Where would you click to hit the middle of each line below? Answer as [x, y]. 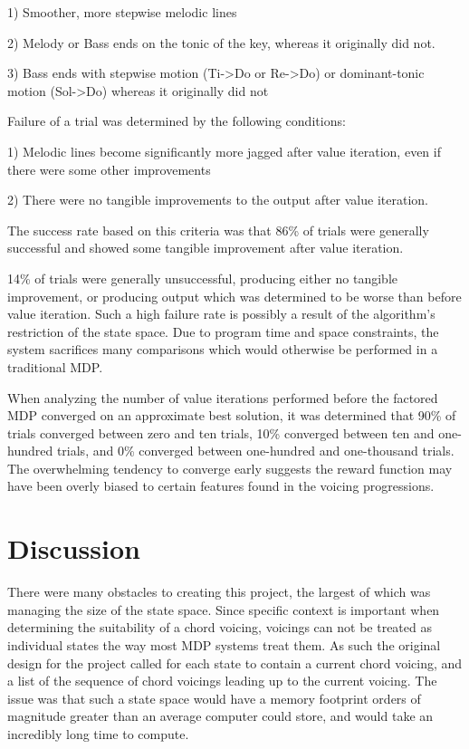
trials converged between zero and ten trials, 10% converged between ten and [221, 432]
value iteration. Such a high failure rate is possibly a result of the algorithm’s [221, 314]
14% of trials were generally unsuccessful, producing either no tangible [203, 278]
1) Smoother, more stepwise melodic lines [122, 12]
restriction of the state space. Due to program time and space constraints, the [223, 331]
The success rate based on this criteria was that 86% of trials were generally [218, 230]
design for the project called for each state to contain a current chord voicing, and [235, 663]
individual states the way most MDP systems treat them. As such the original [224, 644]
